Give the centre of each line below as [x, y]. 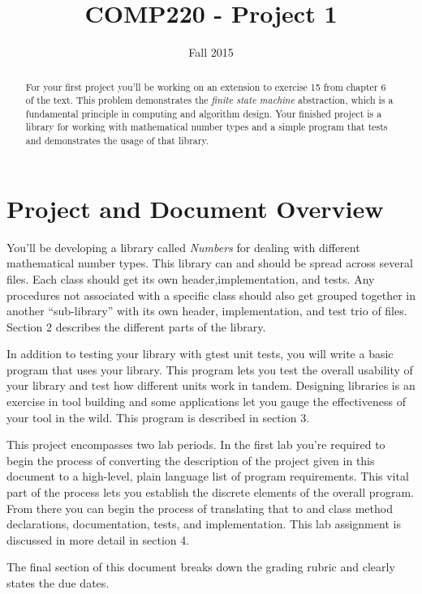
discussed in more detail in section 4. [98, 539]
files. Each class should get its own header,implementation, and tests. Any [191, 278]
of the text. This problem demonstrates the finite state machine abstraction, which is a [209, 100]
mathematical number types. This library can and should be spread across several [210, 263]
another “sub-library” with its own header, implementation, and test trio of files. [207, 311]
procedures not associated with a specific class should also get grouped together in [211, 295]
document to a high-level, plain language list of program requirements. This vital [208, 476]
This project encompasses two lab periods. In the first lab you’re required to [196, 444]
